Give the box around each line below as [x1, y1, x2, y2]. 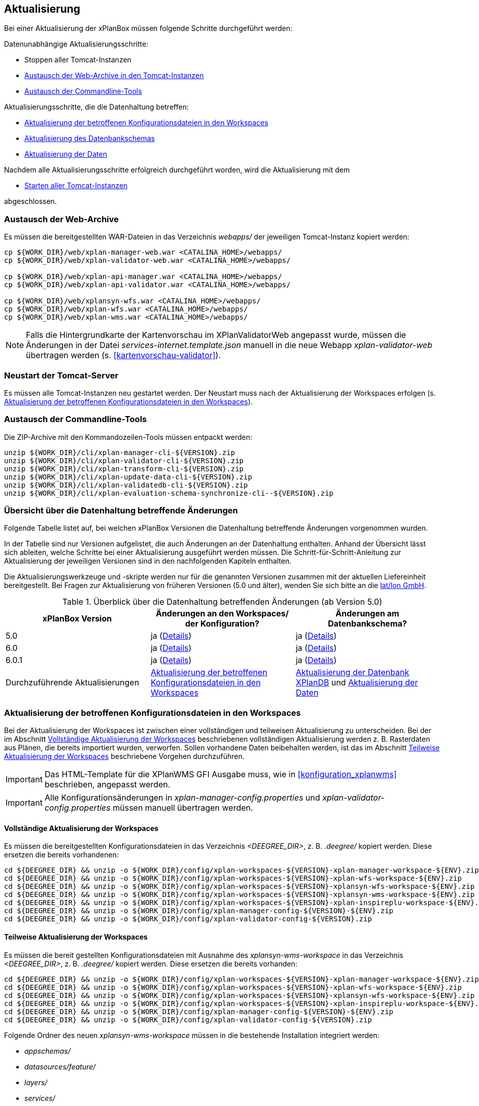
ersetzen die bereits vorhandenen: [4, 850, 119, 859]
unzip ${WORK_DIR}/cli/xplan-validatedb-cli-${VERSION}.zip [4, 480, 248, 489]
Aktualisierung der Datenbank [295, 667, 409, 678]
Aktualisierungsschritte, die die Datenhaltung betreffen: [4, 102, 189, 112]
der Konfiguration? [185, 618, 259, 629]
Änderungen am [335, 608, 399, 619]
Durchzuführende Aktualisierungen [6, 677, 140, 688]
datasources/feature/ [24, 1062, 96, 1071]
